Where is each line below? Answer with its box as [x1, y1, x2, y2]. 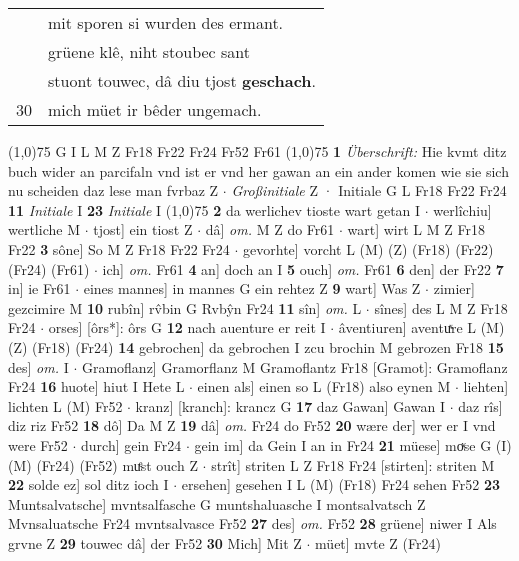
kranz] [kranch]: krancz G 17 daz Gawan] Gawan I [135, 395, 445, 416]
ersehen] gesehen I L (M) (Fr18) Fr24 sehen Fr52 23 [181, 474, 500, 495]
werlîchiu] [433, 199, 492, 220]
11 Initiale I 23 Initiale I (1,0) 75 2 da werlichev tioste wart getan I [8, 199, 421, 220]
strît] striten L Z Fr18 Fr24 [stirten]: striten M [211, 454, 495, 475]
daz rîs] [458, 395, 503, 416]
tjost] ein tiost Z [93, 219, 193, 240]
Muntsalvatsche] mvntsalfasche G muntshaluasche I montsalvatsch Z [8, 493, 426, 514]
